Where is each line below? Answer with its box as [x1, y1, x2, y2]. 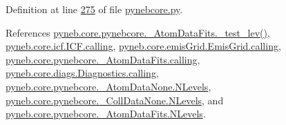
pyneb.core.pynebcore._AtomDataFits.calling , [6, 52, 200, 66]
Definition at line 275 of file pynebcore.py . [6, 2, 183, 16]
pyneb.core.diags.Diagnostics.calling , [6, 66, 159, 80]
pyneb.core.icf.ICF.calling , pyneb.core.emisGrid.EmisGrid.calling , [6, 39, 281, 53]
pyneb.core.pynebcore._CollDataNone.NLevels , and [6, 93, 224, 107]
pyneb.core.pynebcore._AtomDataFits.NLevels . [6, 106, 206, 121]
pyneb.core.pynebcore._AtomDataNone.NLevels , [6, 79, 211, 93]
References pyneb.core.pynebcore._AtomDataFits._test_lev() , [6, 25, 270, 39]
